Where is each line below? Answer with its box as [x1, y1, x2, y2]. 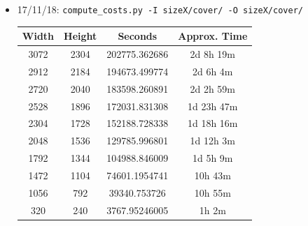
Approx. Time [178, 29, 248, 43]
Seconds [118, 29, 157, 43]
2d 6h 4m [192, 63, 233, 78]
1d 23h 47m [187, 98, 238, 113]
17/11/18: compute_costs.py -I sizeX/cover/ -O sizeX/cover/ [17, 2, 303, 16]
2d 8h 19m [190, 47, 236, 61]
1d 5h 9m [192, 151, 233, 165]
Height [64, 29, 97, 43]
